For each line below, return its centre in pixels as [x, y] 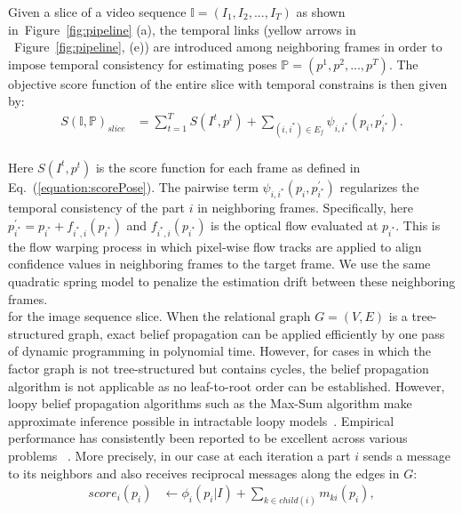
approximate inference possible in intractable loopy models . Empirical [201, 420]
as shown [321, 12]
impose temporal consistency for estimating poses [143, 64]
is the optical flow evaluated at [295, 225]
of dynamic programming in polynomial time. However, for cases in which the [219, 351]
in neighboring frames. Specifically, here [306, 208]
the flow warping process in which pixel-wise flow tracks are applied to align [215, 246]
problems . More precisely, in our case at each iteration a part [179, 455]
